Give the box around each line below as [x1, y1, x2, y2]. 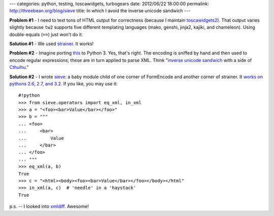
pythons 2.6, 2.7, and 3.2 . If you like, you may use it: [9, 80, 118, 86]
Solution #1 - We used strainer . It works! [9, 41, 94, 47]
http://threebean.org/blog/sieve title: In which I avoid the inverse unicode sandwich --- [9, 8, 190, 14]
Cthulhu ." [9, 64, 29, 71]
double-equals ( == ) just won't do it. [9, 31, 83, 38]
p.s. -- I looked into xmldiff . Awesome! [9, 203, 89, 209]
